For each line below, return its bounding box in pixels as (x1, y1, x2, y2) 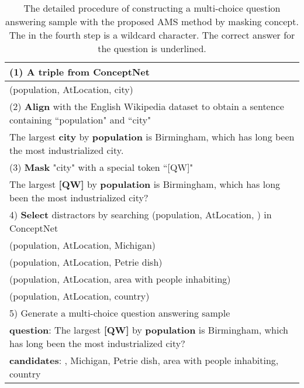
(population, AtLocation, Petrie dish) (9, 255, 163, 269)
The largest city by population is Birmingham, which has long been (9, 130, 295, 143)
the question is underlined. (98, 42, 206, 55)
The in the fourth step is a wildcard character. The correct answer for (9, 28, 295, 42)
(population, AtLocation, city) (9, 83, 133, 96)
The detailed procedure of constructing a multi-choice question (23, 1, 281, 15)
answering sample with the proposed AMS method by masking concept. (5, 15, 299, 28)
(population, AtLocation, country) (9, 289, 150, 303)
